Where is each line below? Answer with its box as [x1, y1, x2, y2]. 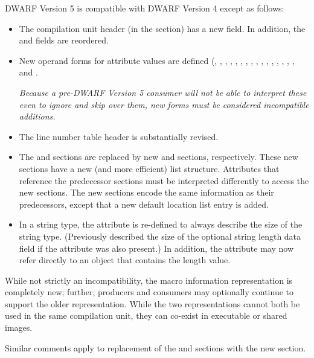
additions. [19, 110, 56, 123]
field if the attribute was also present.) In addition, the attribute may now [19, 241, 293, 254]
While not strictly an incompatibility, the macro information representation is [5, 273, 293, 286]
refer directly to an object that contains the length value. [19, 254, 231, 266]
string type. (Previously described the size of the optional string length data [19, 229, 301, 242]
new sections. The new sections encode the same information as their [19, 186, 274, 199]
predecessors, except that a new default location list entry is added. [19, 197, 269, 210]
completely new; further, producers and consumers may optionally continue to [5, 286, 294, 298]
